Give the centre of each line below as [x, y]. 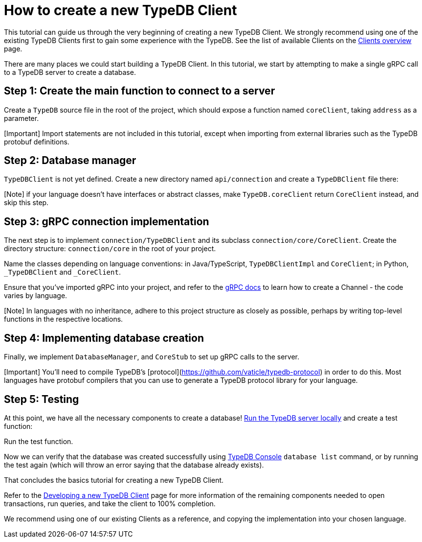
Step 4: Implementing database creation [104, 338]
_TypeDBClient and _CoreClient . [62, 272]
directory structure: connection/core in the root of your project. [110, 249]
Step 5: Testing [42, 399]
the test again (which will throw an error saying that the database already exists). [134, 465]
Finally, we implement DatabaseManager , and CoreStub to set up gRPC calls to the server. [152, 357]
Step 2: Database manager [70, 161]
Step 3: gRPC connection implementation [107, 221]
